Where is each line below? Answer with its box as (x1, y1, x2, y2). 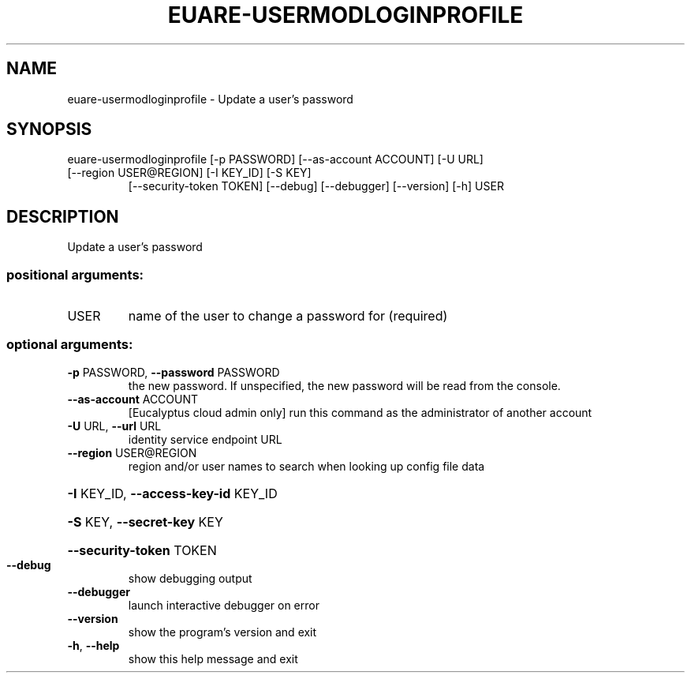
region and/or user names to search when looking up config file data (128, 459, 485, 473)
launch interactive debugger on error (128, 598, 319, 612)
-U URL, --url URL (67, 418, 162, 433)
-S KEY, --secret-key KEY (67, 513, 223, 530)
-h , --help (67, 638, 120, 652)
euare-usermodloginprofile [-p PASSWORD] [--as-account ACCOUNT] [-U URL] (67, 152, 484, 167)
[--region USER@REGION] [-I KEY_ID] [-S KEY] (67, 166, 312, 180)
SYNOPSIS (6, 119, 92, 140)
